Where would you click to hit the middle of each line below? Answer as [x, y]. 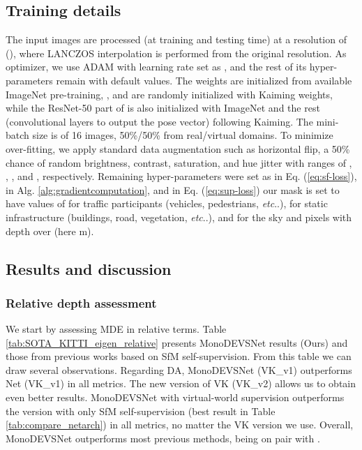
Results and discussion [89, 268]
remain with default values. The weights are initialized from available [204, 80]
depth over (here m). [50, 231]
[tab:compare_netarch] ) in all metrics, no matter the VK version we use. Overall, [180, 425]
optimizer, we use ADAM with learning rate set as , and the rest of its [156, 67]
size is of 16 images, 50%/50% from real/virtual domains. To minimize [183, 135]
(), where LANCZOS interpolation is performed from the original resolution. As [176, 53]
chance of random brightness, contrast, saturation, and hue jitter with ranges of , [179, 162]
